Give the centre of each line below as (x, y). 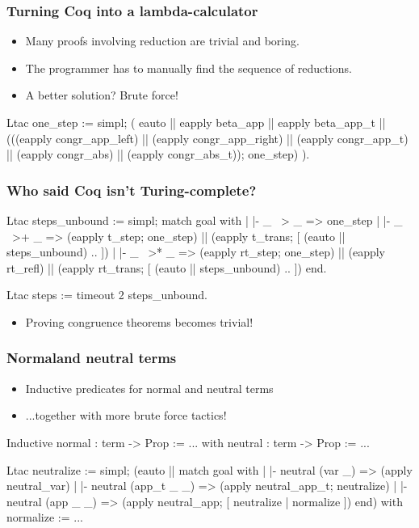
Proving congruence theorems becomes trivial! (139, 321)
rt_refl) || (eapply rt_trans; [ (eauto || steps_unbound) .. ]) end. (167, 267)
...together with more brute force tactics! (126, 415)
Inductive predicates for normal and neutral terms (149, 388)
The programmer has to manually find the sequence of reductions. (189, 68)
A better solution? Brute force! (102, 95)
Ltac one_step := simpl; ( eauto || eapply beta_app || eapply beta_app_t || (196, 122)
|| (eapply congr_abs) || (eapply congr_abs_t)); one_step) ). (158, 154)
